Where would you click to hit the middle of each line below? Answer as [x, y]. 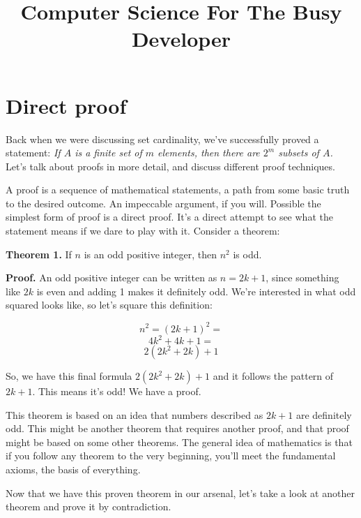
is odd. [247, 254]
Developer [181, 39]
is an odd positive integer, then [151, 254]
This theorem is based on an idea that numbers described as [135, 414]
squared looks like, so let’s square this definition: [109, 305]
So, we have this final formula [69, 376]
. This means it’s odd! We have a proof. [117, 391]
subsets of [299, 153]
